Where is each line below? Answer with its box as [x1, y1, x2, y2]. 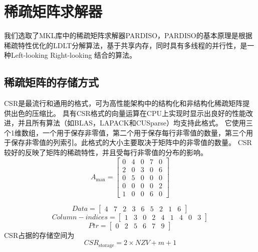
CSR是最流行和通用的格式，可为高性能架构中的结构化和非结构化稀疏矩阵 [4, 98, 243, 108]
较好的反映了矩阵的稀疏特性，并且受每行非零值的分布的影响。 [4, 147, 207, 158]
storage [99, 242, 114, 248]
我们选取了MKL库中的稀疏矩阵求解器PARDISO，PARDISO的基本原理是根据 [4, 30, 252, 41]
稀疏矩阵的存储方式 [4, 74, 99, 90]
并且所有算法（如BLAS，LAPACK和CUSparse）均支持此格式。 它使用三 [18, 117, 253, 128]
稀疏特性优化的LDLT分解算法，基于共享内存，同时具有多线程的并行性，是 [4, 40, 247, 50]
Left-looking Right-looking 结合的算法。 [11, 50, 137, 60]
